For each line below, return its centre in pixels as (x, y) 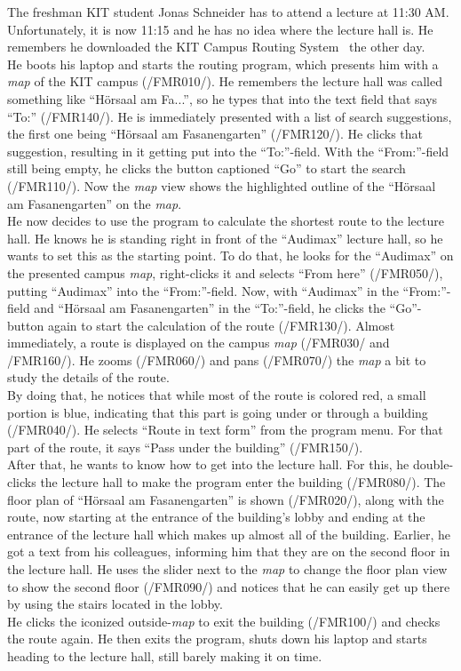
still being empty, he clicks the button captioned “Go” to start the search (207, 168)
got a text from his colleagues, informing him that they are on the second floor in (229, 551)
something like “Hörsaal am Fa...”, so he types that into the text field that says (223, 98)
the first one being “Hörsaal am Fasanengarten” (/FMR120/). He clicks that (215, 134)
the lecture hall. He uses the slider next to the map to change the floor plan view (227, 569)
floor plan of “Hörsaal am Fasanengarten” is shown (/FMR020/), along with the (226, 499)
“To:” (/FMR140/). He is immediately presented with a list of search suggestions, (230, 116)
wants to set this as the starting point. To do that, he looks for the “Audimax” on (230, 256)
